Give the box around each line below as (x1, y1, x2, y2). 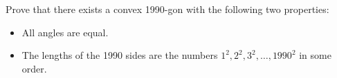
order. (21, 61, 47, 75)
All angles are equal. (21, 25, 109, 39)
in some (299, 48, 331, 62)
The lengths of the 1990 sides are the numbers (21, 48, 218, 62)
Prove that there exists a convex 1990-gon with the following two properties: (6, 2, 329, 16)
